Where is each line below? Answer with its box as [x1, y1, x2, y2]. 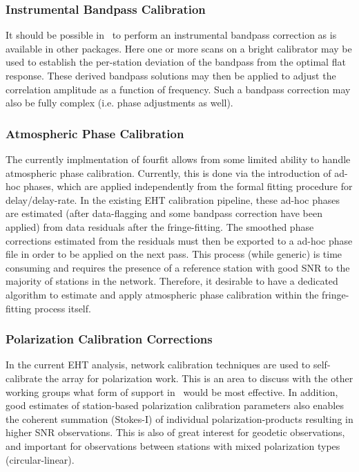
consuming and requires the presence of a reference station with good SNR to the [6, 260, 350, 274]
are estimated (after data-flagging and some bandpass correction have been [6, 206, 322, 220]
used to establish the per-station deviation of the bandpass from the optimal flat [6, 55, 346, 69]
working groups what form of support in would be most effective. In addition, [6, 384, 338, 399]
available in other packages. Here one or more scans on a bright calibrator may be [6, 41, 352, 55]
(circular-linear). [6, 452, 75, 466]
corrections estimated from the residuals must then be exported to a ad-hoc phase [6, 233, 353, 247]
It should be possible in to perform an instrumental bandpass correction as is [6, 28, 337, 42]
